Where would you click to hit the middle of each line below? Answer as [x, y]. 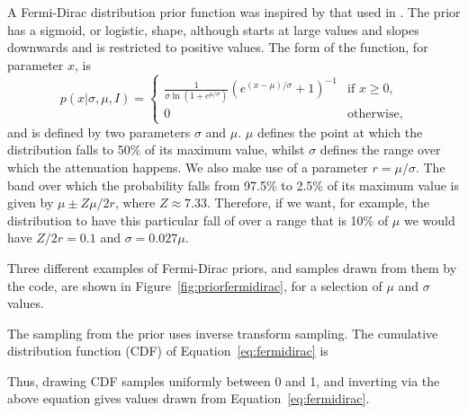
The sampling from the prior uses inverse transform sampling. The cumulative [223, 333]
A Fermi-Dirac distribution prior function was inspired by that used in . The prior [234, 12]
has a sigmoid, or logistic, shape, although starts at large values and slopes [213, 29]
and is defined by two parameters [99, 132]
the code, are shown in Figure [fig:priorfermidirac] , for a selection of [195, 285]
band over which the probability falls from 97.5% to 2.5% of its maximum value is [234, 185]
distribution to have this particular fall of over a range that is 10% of [198, 220]
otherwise [373, 115]
